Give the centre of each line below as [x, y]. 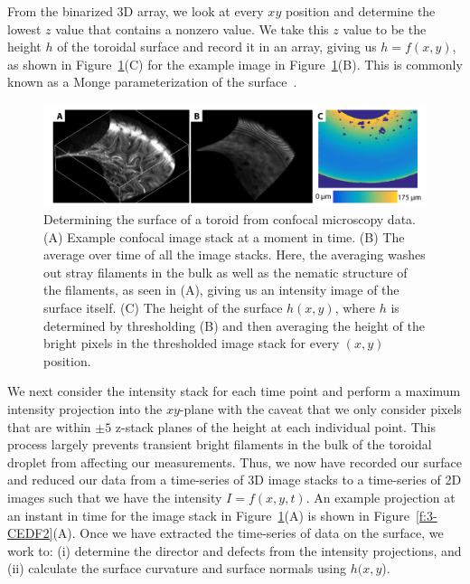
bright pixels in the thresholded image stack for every [192, 343]
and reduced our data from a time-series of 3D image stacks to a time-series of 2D [235, 480]
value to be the [385, 28]
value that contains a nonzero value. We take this [192, 28]
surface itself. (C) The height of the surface [163, 307]
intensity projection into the [85, 408]
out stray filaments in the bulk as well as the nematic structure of [226, 272]
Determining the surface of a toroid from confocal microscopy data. [230, 219]
